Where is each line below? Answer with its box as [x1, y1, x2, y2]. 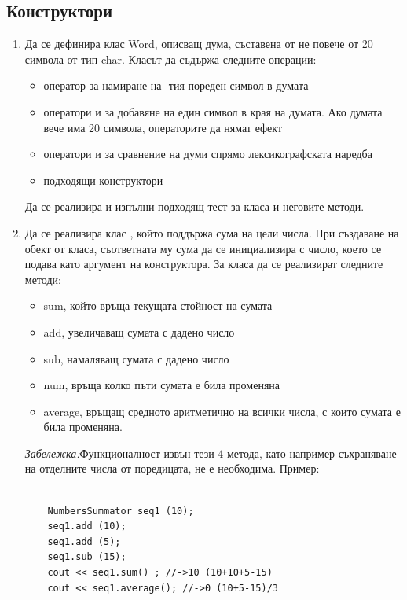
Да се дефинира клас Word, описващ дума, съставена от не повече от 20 [24, 35, 373, 52]
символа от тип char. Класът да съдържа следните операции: [24, 50, 317, 67]
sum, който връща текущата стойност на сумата [43, 297, 273, 314]
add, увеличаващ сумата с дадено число [43, 323, 235, 340]
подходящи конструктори [43, 171, 163, 188]
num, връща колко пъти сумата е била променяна [43, 377, 280, 393]
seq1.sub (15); [47, 551, 126, 563]
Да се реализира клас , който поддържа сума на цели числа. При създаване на [24, 224, 399, 241]
